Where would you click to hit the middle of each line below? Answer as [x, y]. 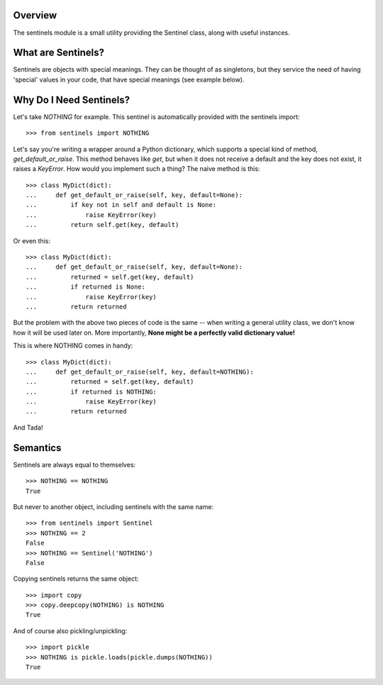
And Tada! [28, 427]
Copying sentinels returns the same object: [76, 579]
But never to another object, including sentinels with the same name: [113, 506]
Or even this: [32, 240]
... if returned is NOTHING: [91, 391]
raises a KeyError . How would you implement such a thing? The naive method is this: [137, 169]
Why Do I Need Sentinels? [72, 100]
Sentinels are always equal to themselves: [74, 464]
